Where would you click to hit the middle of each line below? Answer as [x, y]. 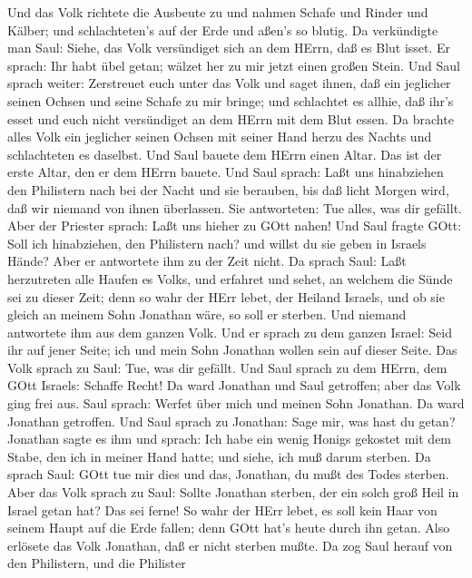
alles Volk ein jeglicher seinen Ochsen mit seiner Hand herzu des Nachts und [220, 137]
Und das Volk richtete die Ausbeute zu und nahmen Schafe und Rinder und [218, 12]
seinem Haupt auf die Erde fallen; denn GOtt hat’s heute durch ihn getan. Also [229, 528]
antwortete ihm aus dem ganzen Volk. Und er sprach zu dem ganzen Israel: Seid [230, 332]
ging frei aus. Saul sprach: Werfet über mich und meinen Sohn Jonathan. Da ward [236, 403]
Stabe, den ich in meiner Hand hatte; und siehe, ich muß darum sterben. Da [219, 456]
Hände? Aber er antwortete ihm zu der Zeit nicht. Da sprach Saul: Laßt [207, 261]
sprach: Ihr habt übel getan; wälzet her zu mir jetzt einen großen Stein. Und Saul [234, 65]
